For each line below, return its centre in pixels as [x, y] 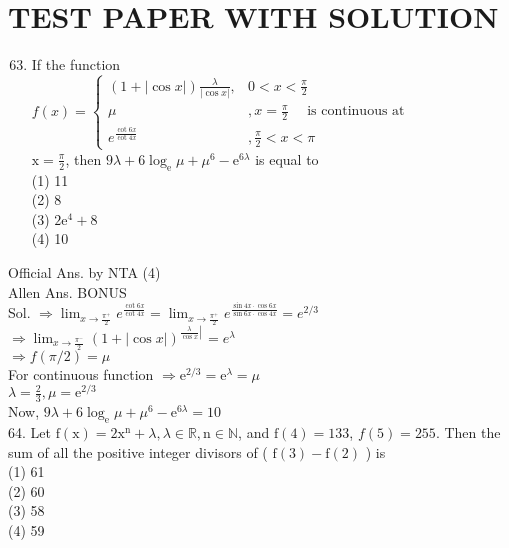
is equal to [287, 158]
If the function [76, 64]
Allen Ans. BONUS [67, 291]
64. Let [29, 431]
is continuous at [356, 111]
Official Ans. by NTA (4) [84, 271]
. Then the [468, 431]
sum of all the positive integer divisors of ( [138, 451]
